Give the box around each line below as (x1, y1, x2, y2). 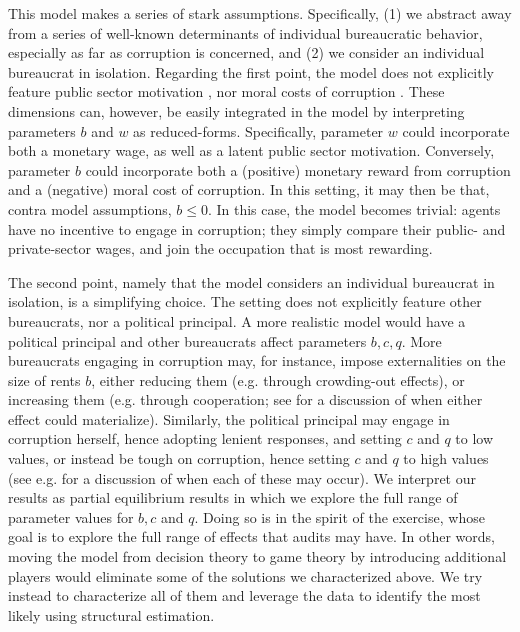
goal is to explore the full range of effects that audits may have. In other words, (8, 526, 495, 547)
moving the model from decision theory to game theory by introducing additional (8, 546, 507, 567)
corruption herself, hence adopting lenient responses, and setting (8, 428, 402, 449)
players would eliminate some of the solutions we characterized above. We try (8, 565, 483, 586)
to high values (403, 448, 489, 469)
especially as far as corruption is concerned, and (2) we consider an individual (8, 42, 485, 63)
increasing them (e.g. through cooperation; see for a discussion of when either (8, 389, 483, 410)
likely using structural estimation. (8, 604, 215, 625)
